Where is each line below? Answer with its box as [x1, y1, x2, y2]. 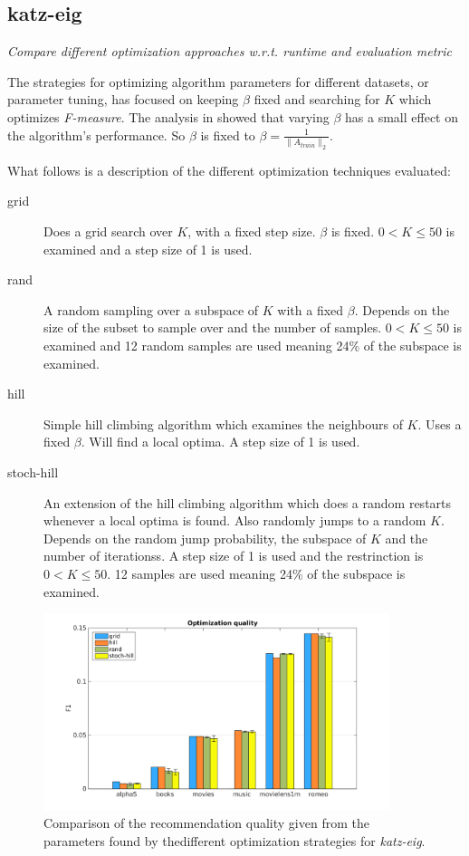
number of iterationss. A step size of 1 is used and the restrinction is [43, 546, 424, 565]
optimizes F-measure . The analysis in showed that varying [7, 107, 330, 126]
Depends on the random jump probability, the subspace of [43, 528, 367, 547]
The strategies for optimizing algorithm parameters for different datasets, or [7, 72, 429, 91]
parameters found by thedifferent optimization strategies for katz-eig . [43, 831, 426, 850]
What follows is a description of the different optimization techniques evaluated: [7, 160, 451, 179]
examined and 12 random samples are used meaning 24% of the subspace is [43, 336, 462, 354]
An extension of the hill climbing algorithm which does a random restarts [43, 493, 452, 512]
